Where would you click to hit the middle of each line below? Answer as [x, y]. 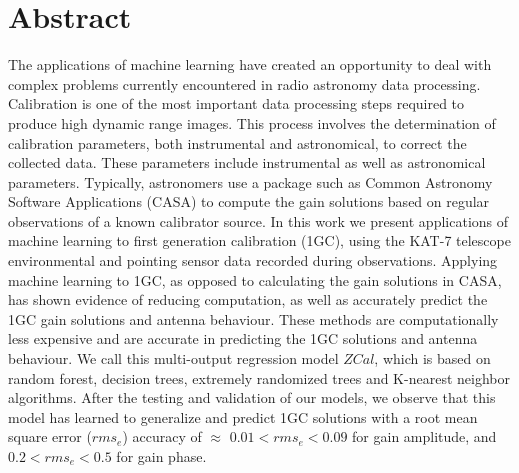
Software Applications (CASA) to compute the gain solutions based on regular [249, 201]
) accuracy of [162, 436]
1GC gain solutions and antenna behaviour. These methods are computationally [253, 318]
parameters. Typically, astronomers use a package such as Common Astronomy [250, 181]
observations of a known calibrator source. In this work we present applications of [258, 220]
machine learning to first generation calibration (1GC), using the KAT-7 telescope [259, 240]
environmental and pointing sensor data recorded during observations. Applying [253, 260]
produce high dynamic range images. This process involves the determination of [252, 122]
